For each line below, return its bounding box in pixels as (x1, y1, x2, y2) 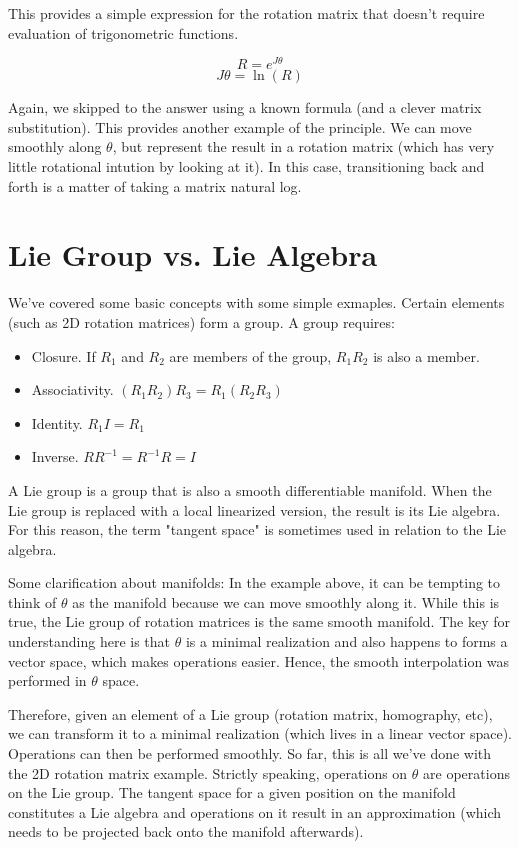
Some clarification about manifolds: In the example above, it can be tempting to (8, 572, 501, 593)
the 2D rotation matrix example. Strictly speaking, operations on (8, 762, 408, 783)
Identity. (31, 412, 83, 433)
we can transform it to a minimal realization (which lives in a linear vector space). (8, 723, 512, 744)
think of (8, 591, 57, 612)
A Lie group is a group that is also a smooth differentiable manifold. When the (8, 479, 492, 500)
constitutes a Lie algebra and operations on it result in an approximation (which (8, 801, 502, 822)
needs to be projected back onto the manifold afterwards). (8, 821, 364, 842)
